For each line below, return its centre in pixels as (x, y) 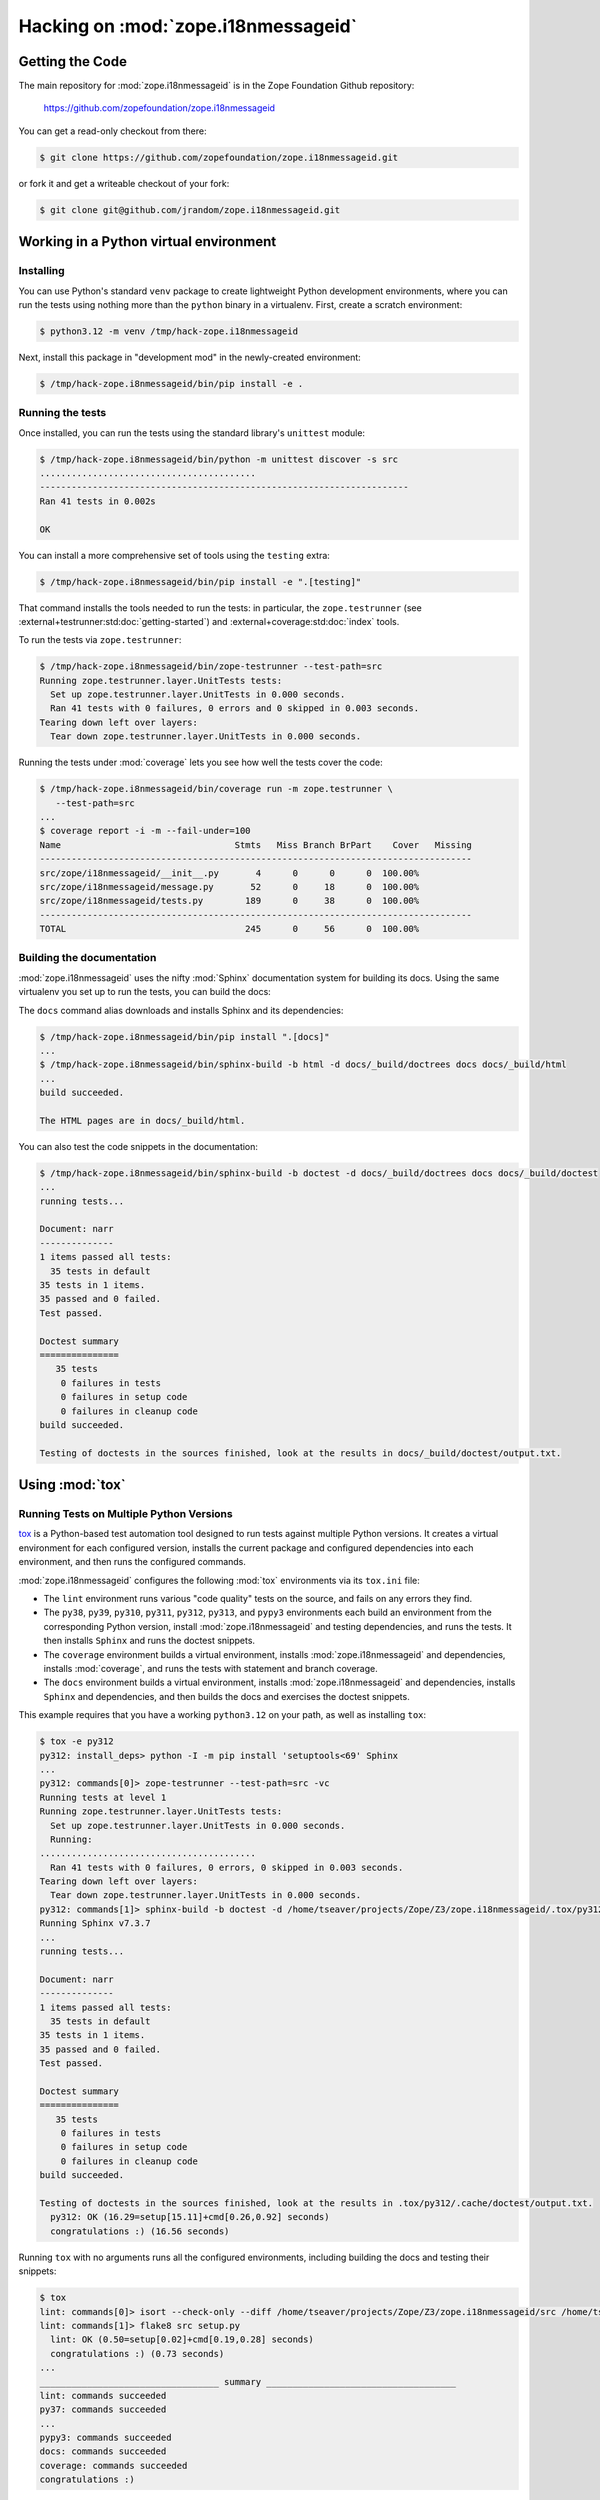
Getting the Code (72, 61)
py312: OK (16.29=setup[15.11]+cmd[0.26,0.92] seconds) (190, 2217)
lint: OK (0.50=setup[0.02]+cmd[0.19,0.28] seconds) (182, 2339)
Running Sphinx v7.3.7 (95, 1923)
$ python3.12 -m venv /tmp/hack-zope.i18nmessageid (169, 331)
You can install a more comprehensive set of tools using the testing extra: (174, 555)
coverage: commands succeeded (113, 2465)
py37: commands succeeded (103, 2409)
